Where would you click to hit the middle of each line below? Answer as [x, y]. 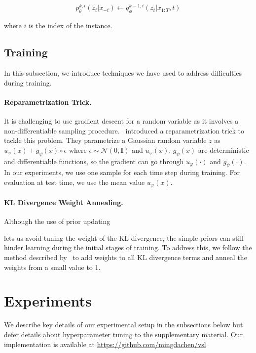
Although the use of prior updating [57, 221]
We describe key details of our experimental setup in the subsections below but [124, 325]
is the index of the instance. [70, 25]
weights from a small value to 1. [52, 267]
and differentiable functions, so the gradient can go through [94, 161]
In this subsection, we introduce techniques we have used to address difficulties [123, 73]
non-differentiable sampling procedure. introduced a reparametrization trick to [124, 130]
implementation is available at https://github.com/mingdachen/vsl [105, 344]
